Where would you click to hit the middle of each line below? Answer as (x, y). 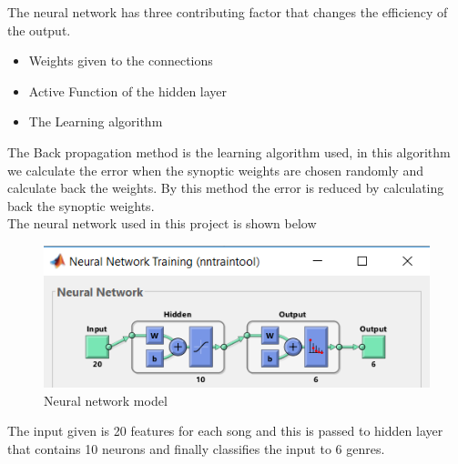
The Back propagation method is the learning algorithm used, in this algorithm (229, 151)
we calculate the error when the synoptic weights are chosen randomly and (215, 170)
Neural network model (106, 400)
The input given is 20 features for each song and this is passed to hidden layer (225, 431)
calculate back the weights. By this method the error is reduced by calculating (226, 188)
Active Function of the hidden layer (128, 91)
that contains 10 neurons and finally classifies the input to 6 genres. (196, 448)
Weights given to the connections (121, 61)
